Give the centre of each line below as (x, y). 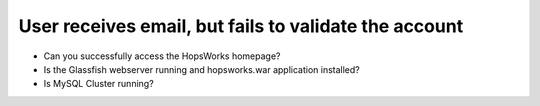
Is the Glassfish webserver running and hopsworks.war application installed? (201, 69)
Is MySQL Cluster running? (98, 84)
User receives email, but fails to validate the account (241, 26)
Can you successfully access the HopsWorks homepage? (162, 56)
